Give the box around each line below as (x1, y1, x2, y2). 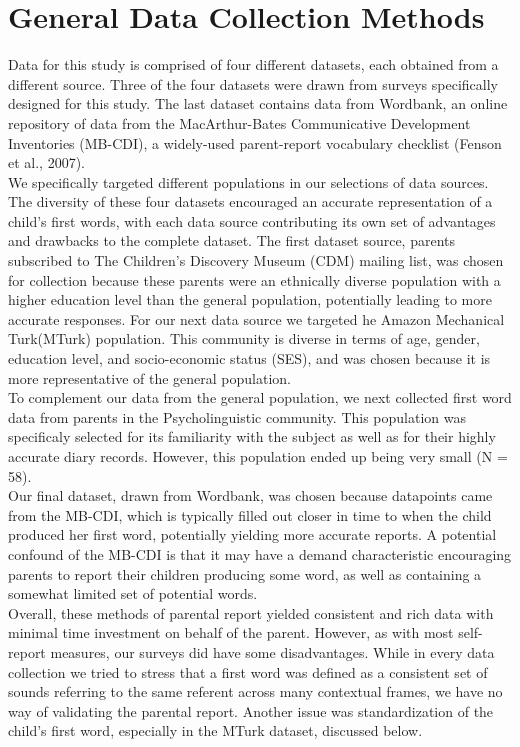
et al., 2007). (8, 152, 85, 173)
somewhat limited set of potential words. (8, 583, 258, 604)
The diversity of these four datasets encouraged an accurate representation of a (8, 191, 493, 212)
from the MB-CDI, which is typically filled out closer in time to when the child (8, 504, 492, 525)
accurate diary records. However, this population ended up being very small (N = (8, 446, 508, 466)
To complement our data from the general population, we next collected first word (8, 387, 512, 408)
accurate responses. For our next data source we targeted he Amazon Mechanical (8, 308, 505, 329)
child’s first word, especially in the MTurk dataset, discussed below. (8, 720, 423, 741)
